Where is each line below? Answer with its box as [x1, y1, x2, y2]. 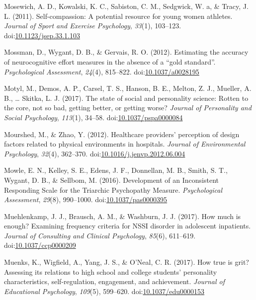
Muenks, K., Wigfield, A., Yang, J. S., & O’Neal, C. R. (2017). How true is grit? [4, 257, 249, 267]
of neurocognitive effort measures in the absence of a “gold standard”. [4, 56, 216, 67]
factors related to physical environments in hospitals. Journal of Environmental [4, 139, 246, 149]
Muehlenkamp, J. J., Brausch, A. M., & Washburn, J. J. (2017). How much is [4, 211, 241, 221]
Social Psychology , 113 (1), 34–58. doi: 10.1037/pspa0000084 [4, 112, 183, 122]
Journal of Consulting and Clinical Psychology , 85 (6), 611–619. [4, 230, 196, 240]
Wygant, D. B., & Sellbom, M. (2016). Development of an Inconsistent [4, 174, 219, 185]
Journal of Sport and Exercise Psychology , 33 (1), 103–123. [4, 20, 181, 31]
